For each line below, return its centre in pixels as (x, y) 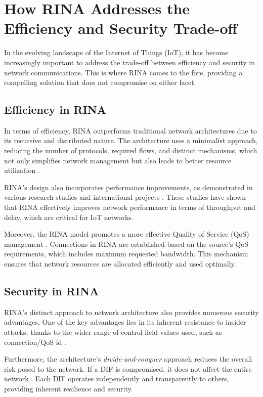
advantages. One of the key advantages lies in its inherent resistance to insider (125, 322)
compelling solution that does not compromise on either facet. (100, 82)
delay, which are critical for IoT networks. (69, 217)
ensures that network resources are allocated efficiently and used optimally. (120, 264)
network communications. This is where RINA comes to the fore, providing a (123, 72)
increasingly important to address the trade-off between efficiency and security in (129, 62)
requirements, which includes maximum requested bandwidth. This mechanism (126, 254)
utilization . (22, 170)
